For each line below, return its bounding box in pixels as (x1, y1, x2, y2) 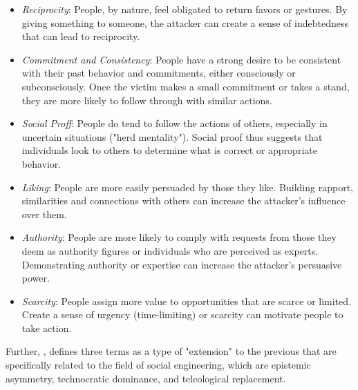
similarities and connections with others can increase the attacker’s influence (21, 193, 346, 208)
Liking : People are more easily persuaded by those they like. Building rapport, (21, 179, 353, 194)
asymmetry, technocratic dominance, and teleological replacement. (6, 371, 286, 385)
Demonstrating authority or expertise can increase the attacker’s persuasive (21, 257, 342, 271)
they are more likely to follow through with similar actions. (21, 92, 272, 107)
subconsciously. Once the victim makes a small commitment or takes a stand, (21, 79, 350, 93)
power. (21, 271, 50, 285)
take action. (21, 320, 72, 335)
